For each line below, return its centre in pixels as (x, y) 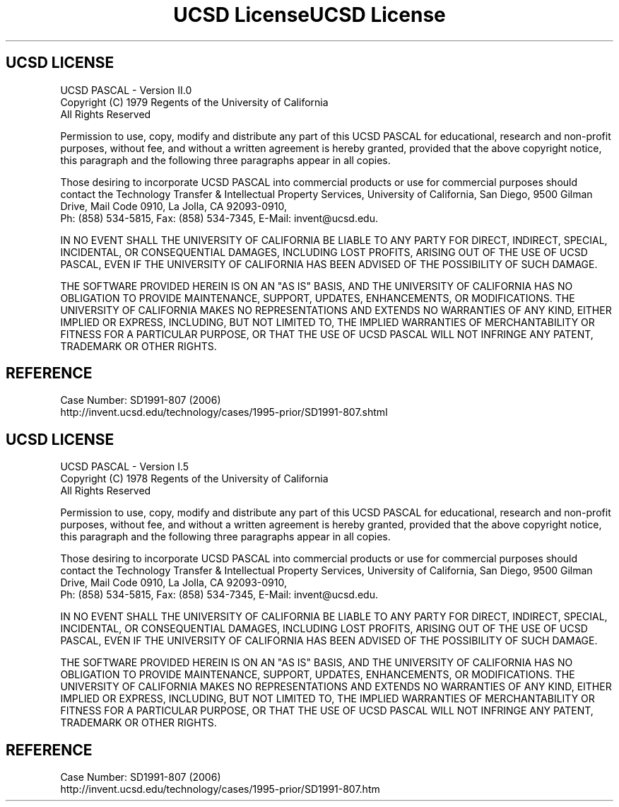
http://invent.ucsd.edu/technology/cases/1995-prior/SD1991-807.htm (220, 789)
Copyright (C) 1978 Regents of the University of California (194, 479)
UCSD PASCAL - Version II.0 (126, 90)
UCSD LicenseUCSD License (309, 15)
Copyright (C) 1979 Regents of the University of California (194, 102)
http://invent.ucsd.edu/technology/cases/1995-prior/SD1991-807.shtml (224, 412)
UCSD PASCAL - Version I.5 (125, 467)
